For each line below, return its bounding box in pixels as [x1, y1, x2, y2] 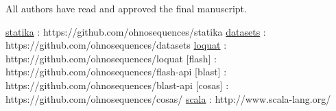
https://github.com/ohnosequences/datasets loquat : [5, 38, 227, 52]
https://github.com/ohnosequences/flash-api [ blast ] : [5, 64, 227, 79]
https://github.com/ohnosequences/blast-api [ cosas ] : [5, 77, 229, 92]
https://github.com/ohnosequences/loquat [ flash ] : [5, 51, 217, 65]
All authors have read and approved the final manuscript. [5, 1, 247, 15]
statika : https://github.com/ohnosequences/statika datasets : [5, 24, 266, 38]
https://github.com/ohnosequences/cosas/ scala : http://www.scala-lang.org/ [5, 91, 331, 106]
